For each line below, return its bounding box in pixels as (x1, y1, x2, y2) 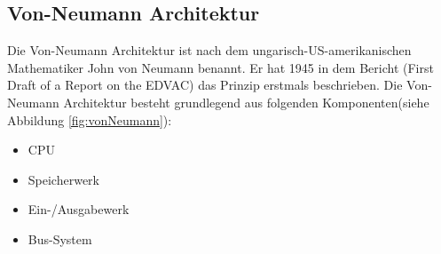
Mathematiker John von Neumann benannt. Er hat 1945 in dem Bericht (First (7, 58, 434, 76)
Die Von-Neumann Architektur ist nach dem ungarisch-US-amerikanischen (7, 41, 412, 60)
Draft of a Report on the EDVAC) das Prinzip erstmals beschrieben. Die (7, 75, 403, 94)
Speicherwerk (28, 170, 99, 188)
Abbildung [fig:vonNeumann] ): (7, 110, 172, 129)
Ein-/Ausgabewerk (28, 200, 130, 218)
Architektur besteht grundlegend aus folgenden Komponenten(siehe (63, 92, 429, 111)
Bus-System (28, 229, 92, 248)
